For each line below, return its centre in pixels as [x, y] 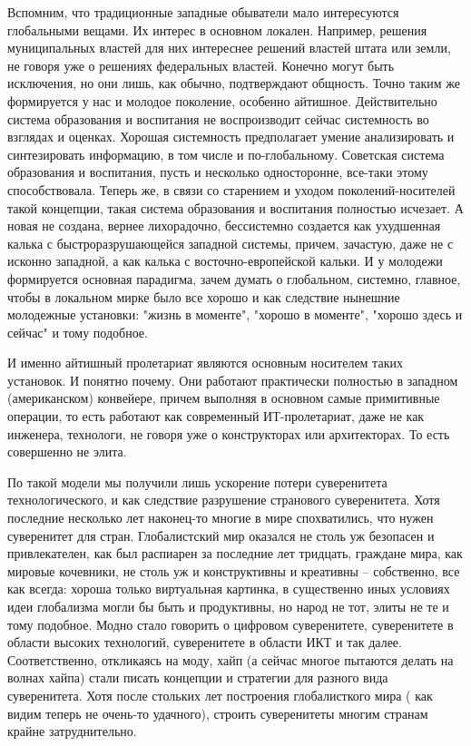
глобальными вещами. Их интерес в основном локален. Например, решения [217, 29]
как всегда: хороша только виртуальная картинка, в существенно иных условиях [229, 589]
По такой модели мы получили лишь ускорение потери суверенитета [197, 481]
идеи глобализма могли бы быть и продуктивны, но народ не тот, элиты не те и [228, 606]
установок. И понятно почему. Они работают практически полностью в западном [233, 380]
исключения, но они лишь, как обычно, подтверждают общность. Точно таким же [234, 83]
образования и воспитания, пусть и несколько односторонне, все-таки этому [218, 172]
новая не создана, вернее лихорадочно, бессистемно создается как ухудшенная [224, 226]
